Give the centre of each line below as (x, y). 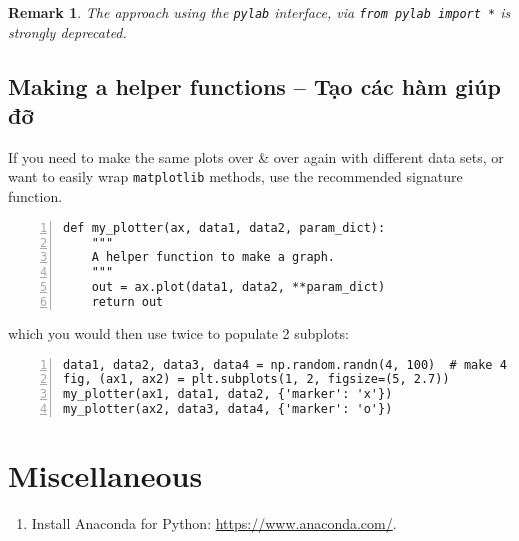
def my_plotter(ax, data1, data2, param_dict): (224, 227)
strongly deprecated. (67, 31)
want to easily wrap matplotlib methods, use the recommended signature (235, 176)
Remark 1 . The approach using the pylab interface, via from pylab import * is (259, 12)
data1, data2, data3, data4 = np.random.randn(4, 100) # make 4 (285, 364)
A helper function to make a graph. (213, 257)
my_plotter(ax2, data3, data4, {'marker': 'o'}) (228, 409)
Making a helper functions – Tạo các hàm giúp (254, 85)
